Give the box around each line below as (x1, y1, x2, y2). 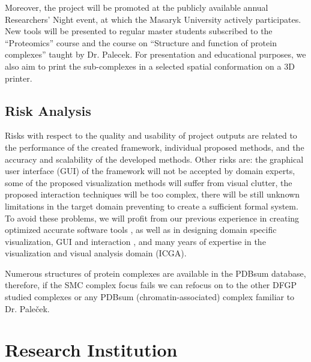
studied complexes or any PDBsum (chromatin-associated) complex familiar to (5, 291, 295, 303)
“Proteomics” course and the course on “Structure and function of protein (5, 36, 277, 49)
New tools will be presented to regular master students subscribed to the (5, 25, 273, 37)
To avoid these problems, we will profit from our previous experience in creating (5, 211, 300, 224)
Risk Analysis (5, 101, 91, 119)
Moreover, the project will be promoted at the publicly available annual (5, 1, 268, 13)
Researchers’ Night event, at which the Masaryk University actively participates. (5, 13, 301, 25)
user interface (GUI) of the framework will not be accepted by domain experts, (5, 164, 295, 177)
